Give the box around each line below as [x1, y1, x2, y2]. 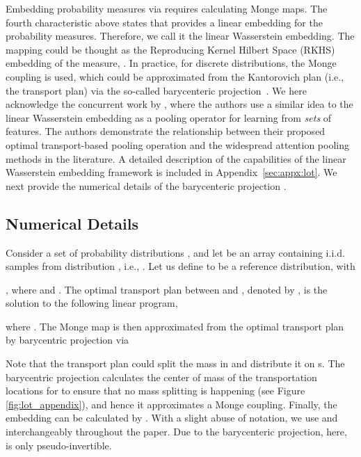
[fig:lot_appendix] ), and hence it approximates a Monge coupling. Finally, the [6, 396, 337, 411]
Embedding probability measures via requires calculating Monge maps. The [6, 1, 328, 15]
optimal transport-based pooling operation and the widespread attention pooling [6, 137, 349, 152]
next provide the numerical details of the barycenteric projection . [6, 178, 287, 193]
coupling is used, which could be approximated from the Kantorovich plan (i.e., [6, 69, 344, 83]
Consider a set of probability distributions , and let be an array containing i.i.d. [6, 245, 345, 259]
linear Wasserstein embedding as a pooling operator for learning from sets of [6, 110, 332, 125]
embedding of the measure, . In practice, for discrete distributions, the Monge [6, 56, 337, 70]
